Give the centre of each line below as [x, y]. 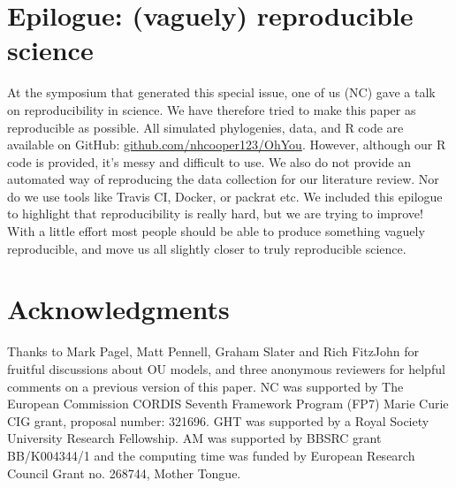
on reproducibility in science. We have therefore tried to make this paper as [212, 109]
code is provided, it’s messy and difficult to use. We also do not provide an [209, 161]
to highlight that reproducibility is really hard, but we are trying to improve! [215, 213]
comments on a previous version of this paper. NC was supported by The [205, 386]
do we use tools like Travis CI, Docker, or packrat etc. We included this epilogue [225, 196]
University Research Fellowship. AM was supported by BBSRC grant [194, 438]
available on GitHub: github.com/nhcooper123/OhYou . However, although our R [227, 145]
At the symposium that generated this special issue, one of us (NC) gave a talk [221, 92]
